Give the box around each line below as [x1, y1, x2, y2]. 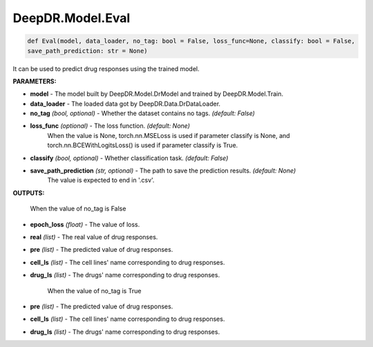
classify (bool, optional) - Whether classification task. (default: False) [30, 154, 229, 162]
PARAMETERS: [12, 77, 57, 86]
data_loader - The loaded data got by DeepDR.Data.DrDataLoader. [30, 99, 221, 108]
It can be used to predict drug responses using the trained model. [12, 64, 200, 72]
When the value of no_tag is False [30, 204, 126, 213]
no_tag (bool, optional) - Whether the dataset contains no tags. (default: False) [30, 109, 256, 117]
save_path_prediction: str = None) [27, 47, 148, 54]
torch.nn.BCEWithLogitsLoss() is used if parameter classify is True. [47, 141, 238, 150]
